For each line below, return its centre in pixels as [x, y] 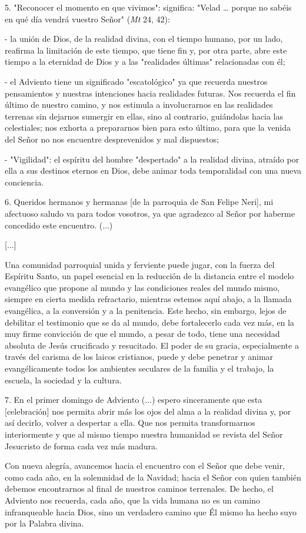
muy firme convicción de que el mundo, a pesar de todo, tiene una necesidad [142, 334]
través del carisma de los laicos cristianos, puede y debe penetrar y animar [139, 357]
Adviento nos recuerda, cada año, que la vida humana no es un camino [132, 500]
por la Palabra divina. [44, 523]
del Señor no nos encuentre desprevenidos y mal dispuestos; [112, 139]
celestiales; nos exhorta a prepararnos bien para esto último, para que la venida [148, 128]
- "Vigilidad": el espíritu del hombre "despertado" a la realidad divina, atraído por [152, 159]
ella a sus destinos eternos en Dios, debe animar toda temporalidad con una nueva [153, 171]
